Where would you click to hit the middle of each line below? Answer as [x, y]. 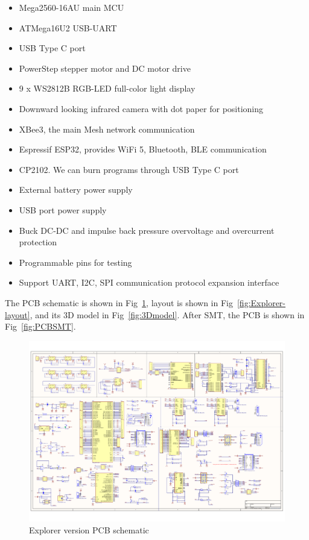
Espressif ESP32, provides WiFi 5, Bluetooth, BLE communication [143, 149]
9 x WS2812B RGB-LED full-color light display [107, 88]
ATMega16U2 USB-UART [68, 27]
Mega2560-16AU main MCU [72, 7]
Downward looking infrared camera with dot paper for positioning [141, 108]
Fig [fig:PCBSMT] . [40, 326]
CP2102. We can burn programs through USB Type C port [129, 169]
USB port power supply [63, 209]
